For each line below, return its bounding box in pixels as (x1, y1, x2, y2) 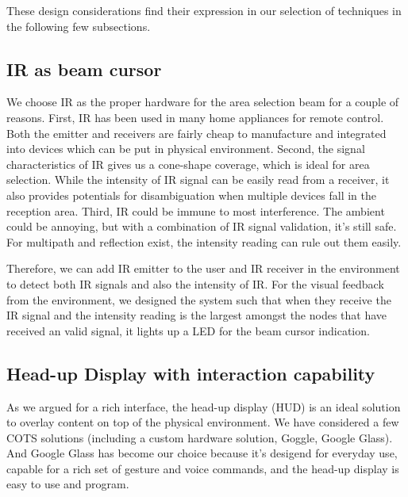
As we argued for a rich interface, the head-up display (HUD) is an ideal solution (6, 398, 401, 415)
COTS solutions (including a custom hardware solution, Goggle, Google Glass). (6, 429, 393, 445)
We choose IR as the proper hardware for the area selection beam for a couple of (6, 94, 399, 110)
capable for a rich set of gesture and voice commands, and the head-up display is (6, 460, 399, 476)
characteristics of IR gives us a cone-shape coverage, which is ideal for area (6, 155, 370, 172)
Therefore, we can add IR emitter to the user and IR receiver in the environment (6, 260, 400, 277)
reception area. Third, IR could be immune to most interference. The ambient (6, 202, 385, 219)
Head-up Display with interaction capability (6, 361, 375, 385)
